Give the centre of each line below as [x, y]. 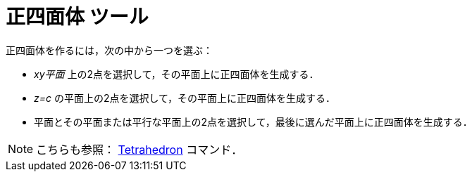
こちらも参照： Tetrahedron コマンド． [139, 149]
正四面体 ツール [77, 17]
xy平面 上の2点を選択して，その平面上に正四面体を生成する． [176, 74]
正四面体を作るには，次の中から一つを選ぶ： [109, 50]
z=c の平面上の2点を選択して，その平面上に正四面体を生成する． [185, 98]
